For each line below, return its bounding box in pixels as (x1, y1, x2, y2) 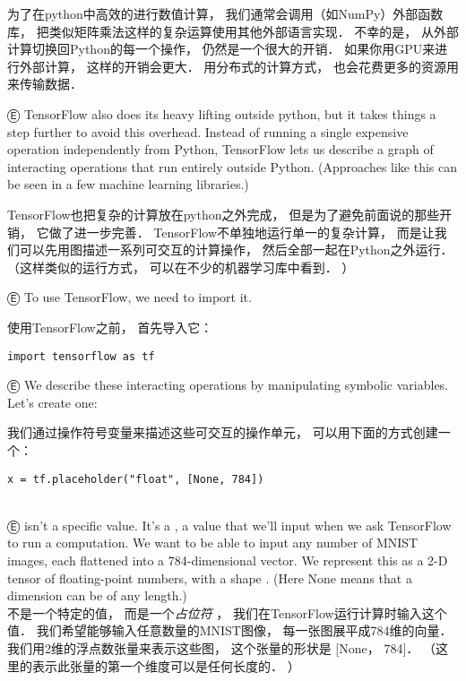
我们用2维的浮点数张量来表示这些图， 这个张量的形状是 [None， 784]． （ (7, 638, 436, 657)
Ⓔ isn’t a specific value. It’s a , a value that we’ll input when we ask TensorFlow (7, 515, 452, 534)
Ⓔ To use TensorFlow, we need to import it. (7, 288, 252, 306)
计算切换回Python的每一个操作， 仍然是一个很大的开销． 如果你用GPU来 (7, 39, 436, 58)
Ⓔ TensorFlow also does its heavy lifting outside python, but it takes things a (7, 104, 436, 123)
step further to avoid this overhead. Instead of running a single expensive (7, 122, 409, 141)
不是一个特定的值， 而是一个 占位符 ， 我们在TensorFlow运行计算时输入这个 (7, 603, 447, 622)
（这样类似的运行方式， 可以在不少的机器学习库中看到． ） (7, 257, 355, 276)
